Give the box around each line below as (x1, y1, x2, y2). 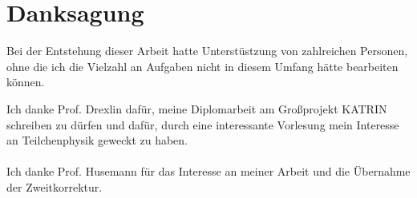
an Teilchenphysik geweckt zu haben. (6, 132, 188, 148)
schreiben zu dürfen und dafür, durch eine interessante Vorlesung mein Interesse (6, 116, 399, 133)
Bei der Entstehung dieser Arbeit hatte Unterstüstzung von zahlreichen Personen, (6, 42, 408, 59)
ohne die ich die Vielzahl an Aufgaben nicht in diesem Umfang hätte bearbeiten (6, 57, 399, 74)
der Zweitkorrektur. (6, 178, 103, 195)
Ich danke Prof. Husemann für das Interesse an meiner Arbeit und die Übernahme (6, 163, 411, 180)
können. (6, 73, 45, 90)
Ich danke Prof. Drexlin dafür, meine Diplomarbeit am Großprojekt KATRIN (6, 100, 387, 117)
